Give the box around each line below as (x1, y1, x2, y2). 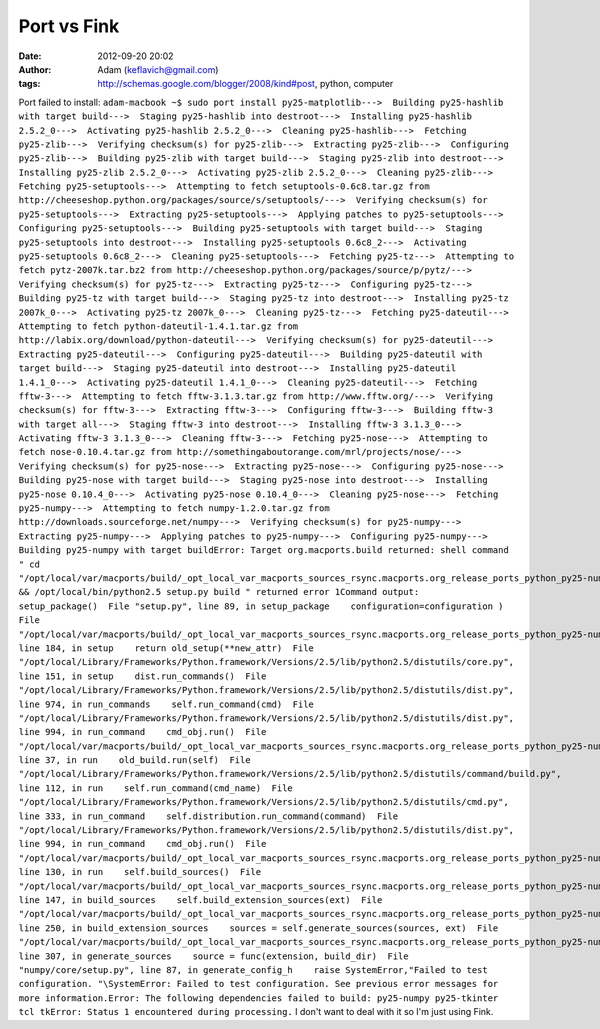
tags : (18, 78, 41, 90)
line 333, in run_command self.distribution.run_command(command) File (18, 810, 399, 822)
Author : (18, 63, 52, 75)
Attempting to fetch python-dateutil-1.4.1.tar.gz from (18, 320, 299, 332)
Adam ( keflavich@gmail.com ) (97, 63, 219, 75)
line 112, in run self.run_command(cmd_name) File (18, 782, 294, 794)
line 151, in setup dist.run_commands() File (18, 670, 267, 682)
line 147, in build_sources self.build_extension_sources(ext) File (18, 894, 383, 905)
